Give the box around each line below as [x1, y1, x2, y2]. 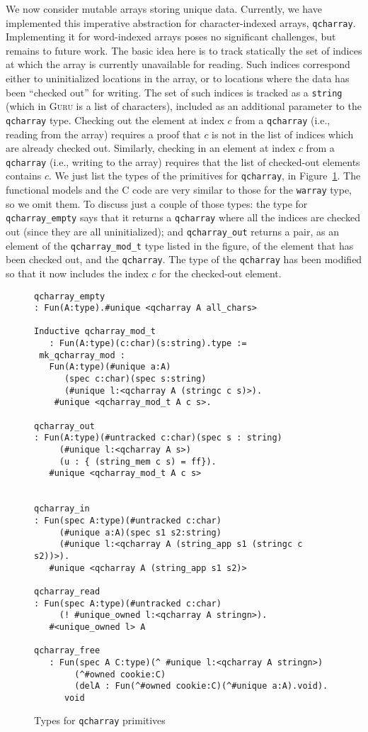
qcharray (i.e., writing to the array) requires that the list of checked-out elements [6, 154, 360, 169]
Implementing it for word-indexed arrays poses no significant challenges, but [6, 29, 336, 44]
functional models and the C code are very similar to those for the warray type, [6, 182, 352, 197]
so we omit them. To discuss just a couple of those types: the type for [6, 196, 308, 211]
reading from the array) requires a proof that [6, 126, 201, 141]
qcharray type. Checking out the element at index [6, 112, 224, 127]
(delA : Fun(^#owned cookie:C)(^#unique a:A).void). [74, 681, 328, 692]
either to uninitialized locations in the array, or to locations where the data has [6, 71, 350, 86]
